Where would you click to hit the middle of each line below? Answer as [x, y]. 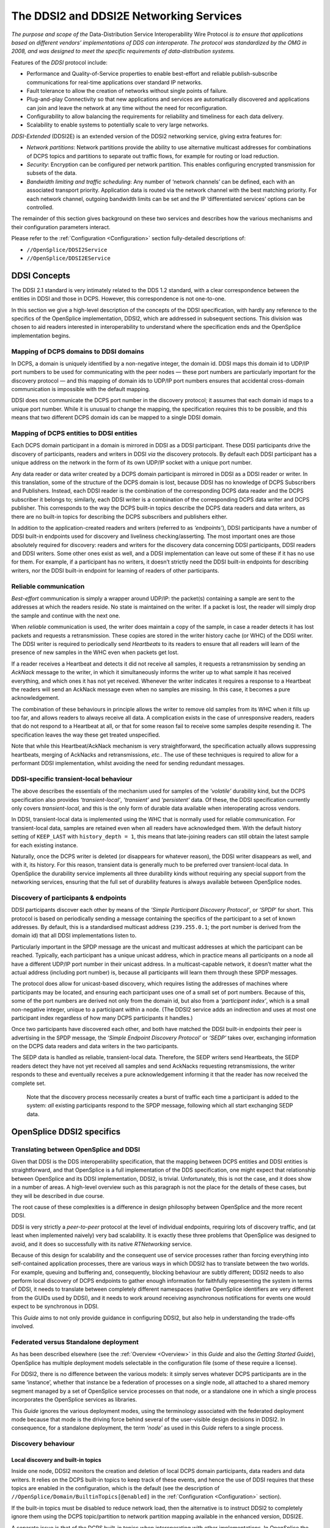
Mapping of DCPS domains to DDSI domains [78, 351]
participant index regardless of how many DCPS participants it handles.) [102, 1018]
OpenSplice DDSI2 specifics [66, 1132]
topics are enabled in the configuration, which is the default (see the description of [116, 1488]
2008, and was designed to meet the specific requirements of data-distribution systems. [123, 51]
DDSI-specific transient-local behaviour [72, 779]
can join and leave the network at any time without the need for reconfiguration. [127, 108]
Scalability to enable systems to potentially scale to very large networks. [118, 125]
